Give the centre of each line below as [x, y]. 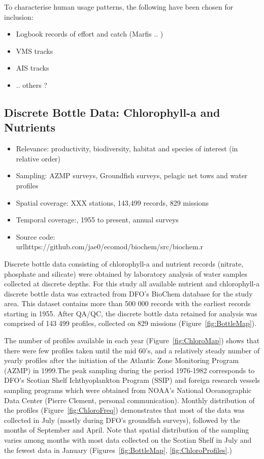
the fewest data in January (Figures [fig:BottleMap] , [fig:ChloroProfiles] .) [118, 450]
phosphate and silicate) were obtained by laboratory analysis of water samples [126, 273]
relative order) [38, 158]
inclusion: [19, 17]
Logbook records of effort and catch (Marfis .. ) [90, 34]
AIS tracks [32, 68]
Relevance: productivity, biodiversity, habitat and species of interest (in [127, 149]
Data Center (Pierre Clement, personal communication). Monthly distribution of [129, 400]
